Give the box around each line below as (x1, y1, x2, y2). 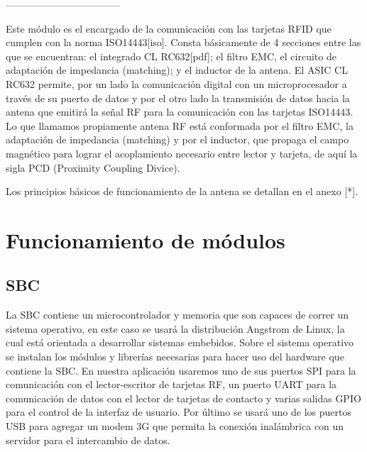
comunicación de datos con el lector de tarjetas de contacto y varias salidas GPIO (6, 390, 361, 405)
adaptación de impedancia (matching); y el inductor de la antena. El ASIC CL (6, 62, 348, 77)
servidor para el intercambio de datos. (6, 432, 170, 447)
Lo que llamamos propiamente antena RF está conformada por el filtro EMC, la (6, 118, 354, 133)
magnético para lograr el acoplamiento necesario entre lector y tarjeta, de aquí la (6, 145, 358, 160)
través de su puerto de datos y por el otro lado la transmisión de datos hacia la (6, 90, 350, 105)
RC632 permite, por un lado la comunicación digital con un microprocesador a (6, 76, 347, 91)
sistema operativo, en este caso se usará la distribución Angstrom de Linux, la (6, 321, 345, 336)
